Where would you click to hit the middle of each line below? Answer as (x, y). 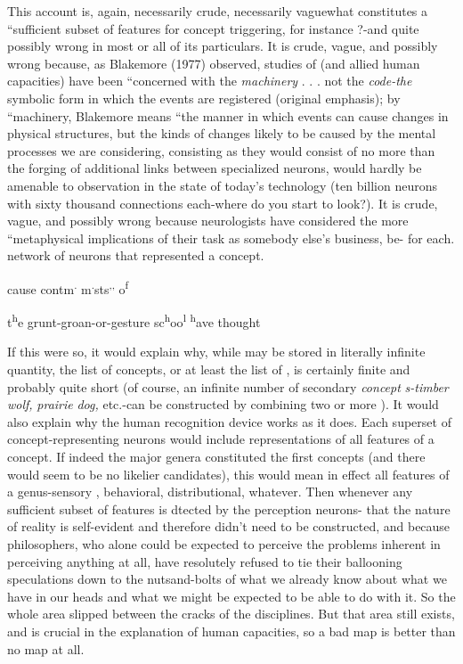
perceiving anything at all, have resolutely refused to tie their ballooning (205, 561)
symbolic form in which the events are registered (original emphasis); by (204, 98)
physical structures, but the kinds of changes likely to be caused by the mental (222, 133)
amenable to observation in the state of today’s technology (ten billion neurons (223, 185)
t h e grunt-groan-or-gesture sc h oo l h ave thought (134, 320)
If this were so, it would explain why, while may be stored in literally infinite (216, 352)
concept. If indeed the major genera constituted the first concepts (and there (216, 456)
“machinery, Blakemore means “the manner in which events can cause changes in (228, 115)
